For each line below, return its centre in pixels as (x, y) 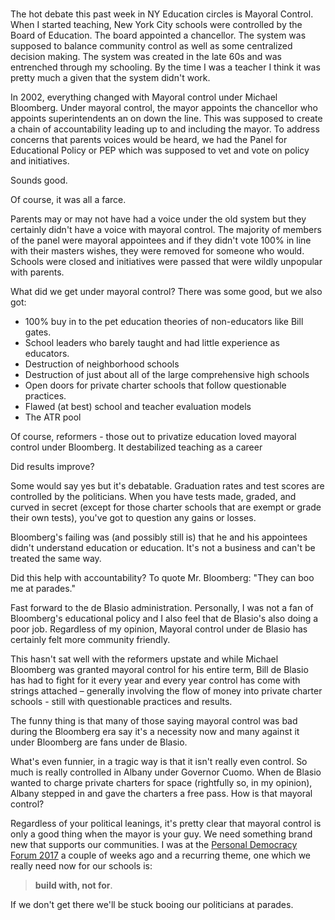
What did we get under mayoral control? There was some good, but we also (166, 292)
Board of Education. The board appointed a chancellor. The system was (158, 35)
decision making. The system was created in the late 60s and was (146, 57)
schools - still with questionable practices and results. (121, 702)
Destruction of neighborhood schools (102, 364)
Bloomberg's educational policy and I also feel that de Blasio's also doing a (164, 619)
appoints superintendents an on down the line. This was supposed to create (166, 119)
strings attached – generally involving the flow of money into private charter (166, 691)
